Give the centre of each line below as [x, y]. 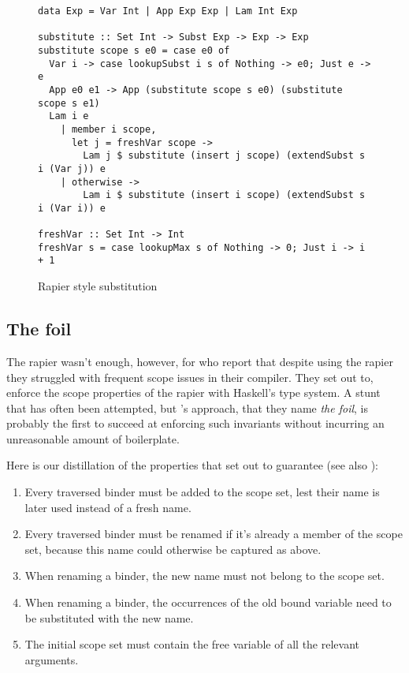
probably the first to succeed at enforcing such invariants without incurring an [195, 423]
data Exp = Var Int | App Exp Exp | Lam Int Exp [168, 11]
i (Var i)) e [72, 208]
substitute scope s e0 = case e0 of [134, 50]
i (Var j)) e [72, 168]
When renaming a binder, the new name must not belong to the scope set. [204, 576]
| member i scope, [108, 129]
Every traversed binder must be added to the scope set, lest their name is [202, 492]
